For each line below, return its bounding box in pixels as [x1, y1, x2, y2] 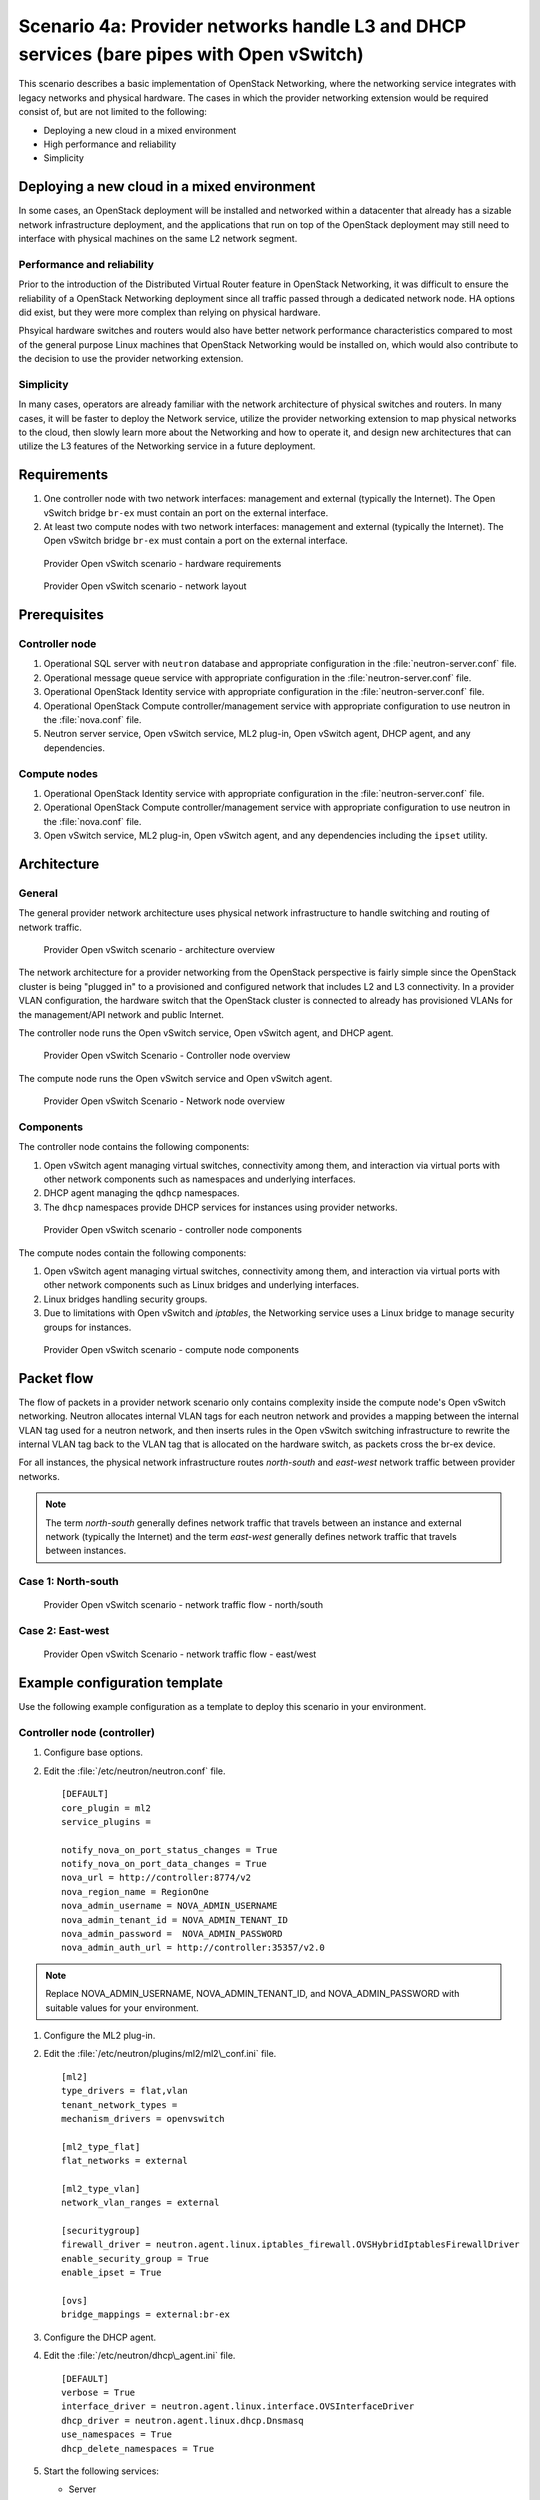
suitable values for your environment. [45, 2001, 199, 2014]
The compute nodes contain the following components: [18, 1246, 247, 1259]
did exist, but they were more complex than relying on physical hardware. [18, 306, 321, 318]
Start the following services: [43, 2465, 160, 2477]
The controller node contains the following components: [18, 1141, 250, 1153]
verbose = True [61, 2386, 136, 2398]
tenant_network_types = [61, 2099, 178, 2110]
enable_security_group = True [61, 2253, 210, 2264]
